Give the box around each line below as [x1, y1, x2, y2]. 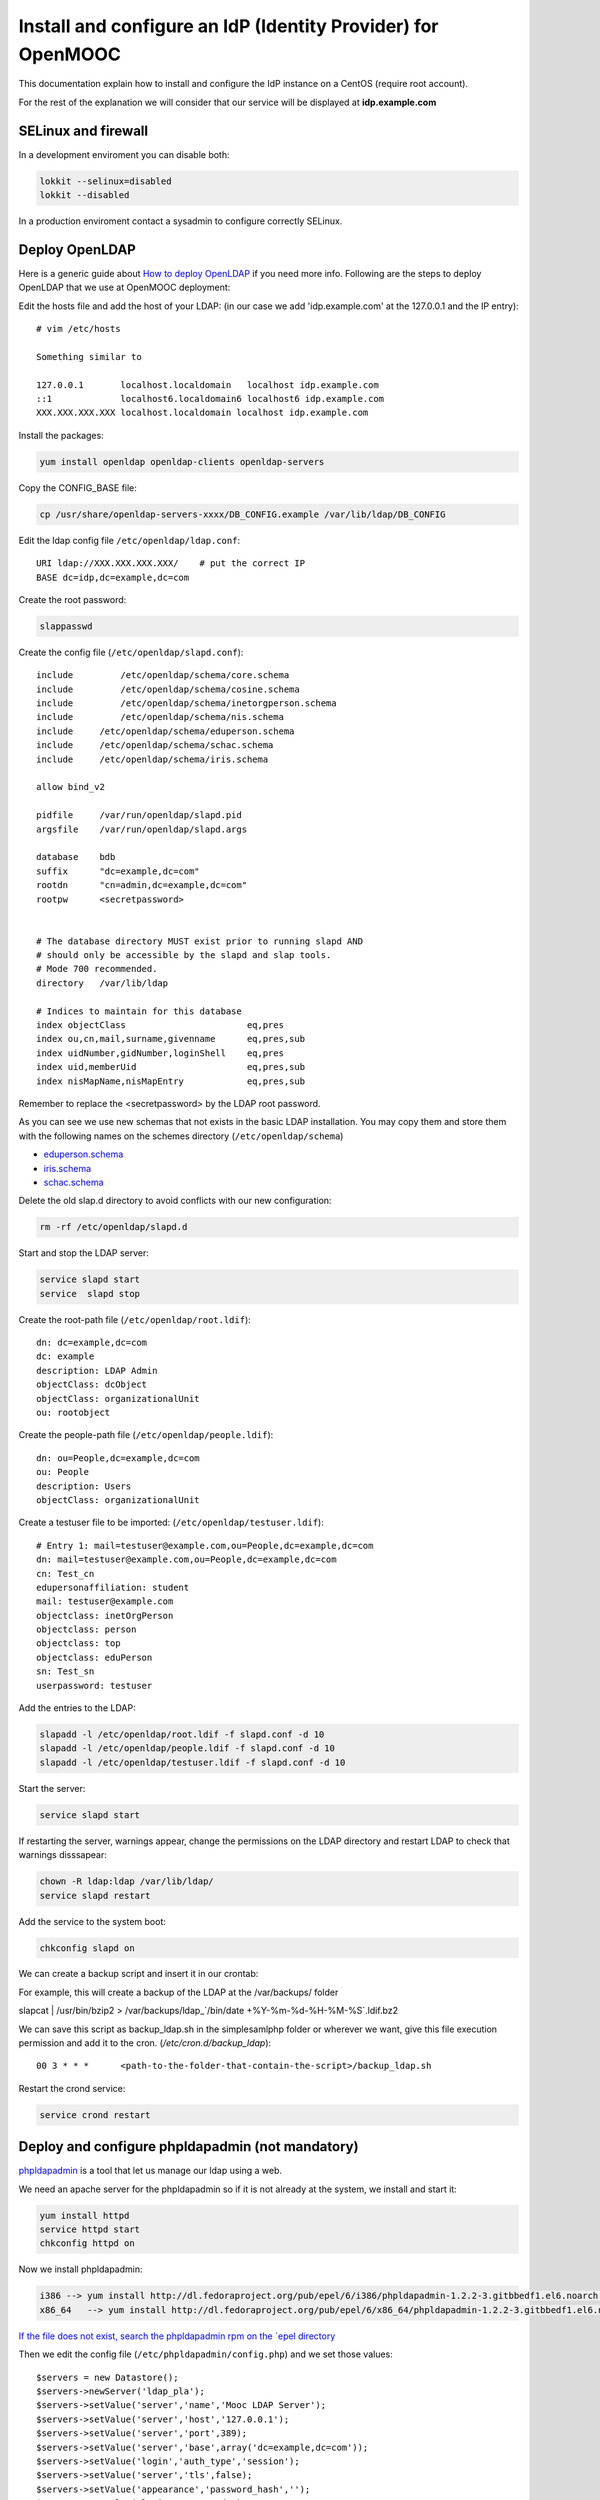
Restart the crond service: [18, 2082, 126, 2094]
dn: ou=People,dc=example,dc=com [36, 1452, 200, 1464]
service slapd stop [39, 1288, 140, 1299]
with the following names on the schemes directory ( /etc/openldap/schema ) [18, 1130, 344, 1142]
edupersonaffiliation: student [36, 1581, 190, 1593]
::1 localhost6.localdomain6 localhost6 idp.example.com [36, 393, 385, 405]
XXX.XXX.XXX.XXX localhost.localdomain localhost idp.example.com [36, 407, 369, 419]
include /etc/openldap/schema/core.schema [36, 670, 290, 681]
